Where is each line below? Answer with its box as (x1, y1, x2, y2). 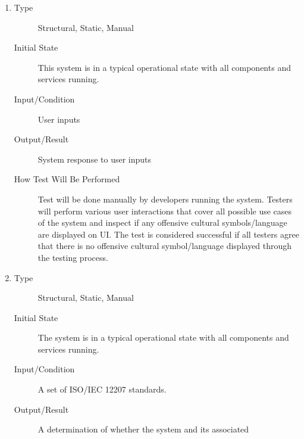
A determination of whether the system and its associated (37, 423, 249, 435)
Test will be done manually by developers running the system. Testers (37, 192, 293, 205)
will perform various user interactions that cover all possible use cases (37, 204, 292, 217)
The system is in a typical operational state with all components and (37, 331, 289, 344)
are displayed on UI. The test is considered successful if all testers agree (37, 228, 299, 240)
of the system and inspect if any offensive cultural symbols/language (37, 216, 287, 229)
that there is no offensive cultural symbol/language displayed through (37, 239, 292, 252)
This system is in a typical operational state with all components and (37, 61, 291, 73)
